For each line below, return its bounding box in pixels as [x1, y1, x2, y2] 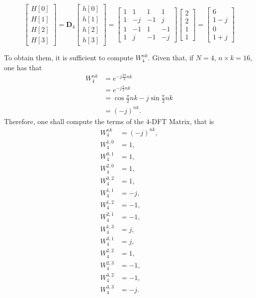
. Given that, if [148, 52, 194, 63]
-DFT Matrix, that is [149, 116, 214, 126]
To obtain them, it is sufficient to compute [4, 52, 133, 63]
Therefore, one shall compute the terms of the [4, 116, 144, 126]
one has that [4, 62, 42, 72]
